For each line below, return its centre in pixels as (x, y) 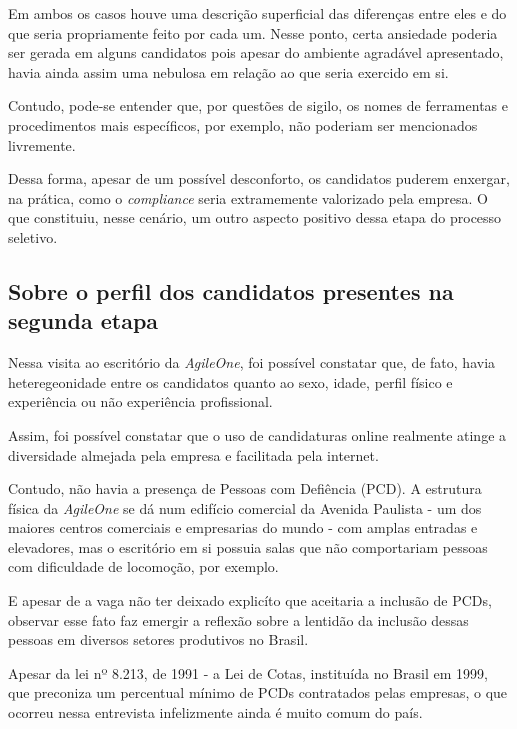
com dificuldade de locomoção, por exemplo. (143, 566)
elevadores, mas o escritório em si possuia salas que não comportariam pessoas (248, 546)
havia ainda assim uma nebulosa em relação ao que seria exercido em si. (228, 71)
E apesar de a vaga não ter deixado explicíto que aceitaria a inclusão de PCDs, (250, 600)
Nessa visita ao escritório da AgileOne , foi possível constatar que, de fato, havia (252, 362)
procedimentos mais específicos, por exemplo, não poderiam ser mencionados (243, 124)
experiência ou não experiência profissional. (140, 401)
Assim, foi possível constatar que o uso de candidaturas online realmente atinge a (257, 434)
